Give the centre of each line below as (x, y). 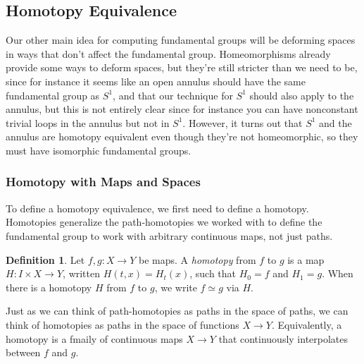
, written (82, 273)
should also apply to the (302, 95)
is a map (306, 259)
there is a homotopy (49, 287)
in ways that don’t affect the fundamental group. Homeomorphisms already (168, 53)
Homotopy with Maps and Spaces (103, 182)
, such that (213, 273)
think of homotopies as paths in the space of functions (123, 324)
